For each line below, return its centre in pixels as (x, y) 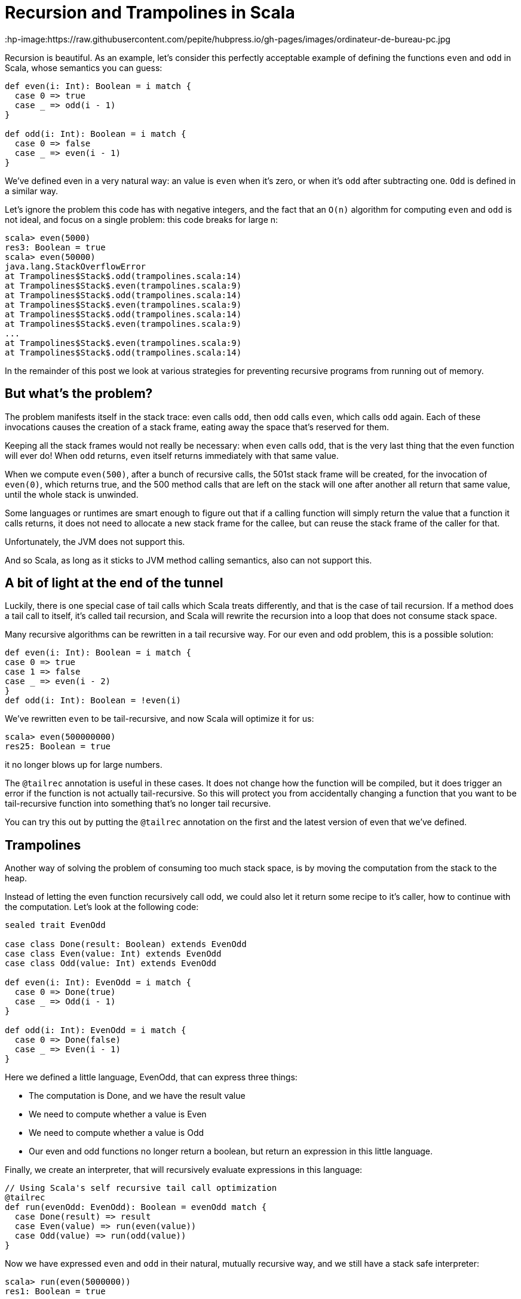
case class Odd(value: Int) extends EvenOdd (111, 963)
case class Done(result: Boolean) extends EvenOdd (126, 944)
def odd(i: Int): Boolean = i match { (96, 134)
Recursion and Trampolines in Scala (150, 13)
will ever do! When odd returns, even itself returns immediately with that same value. (172, 455)
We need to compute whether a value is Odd (117, 1133)
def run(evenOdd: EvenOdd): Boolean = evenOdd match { (136, 1207)
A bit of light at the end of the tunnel (114, 583)
